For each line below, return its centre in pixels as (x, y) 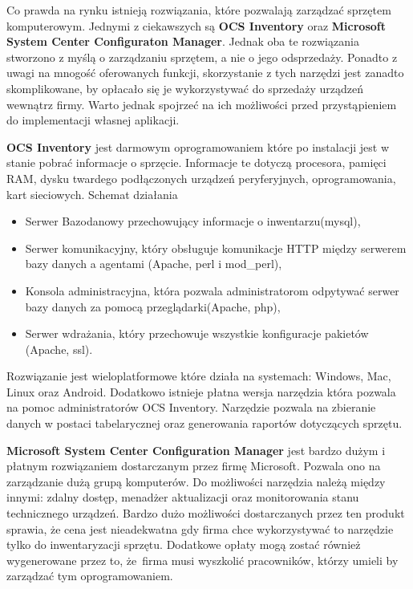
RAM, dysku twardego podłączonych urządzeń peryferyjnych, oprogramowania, (201, 178)
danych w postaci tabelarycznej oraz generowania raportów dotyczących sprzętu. (204, 423)
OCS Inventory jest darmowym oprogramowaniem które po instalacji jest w (198, 146)
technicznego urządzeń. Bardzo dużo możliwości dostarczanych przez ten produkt (206, 513)
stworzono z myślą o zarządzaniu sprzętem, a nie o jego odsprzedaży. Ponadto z (202, 57)
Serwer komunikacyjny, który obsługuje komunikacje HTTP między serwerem (216, 248)
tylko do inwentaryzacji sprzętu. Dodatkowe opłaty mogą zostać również (184, 544)
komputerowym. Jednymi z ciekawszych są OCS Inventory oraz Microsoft (196, 25)
